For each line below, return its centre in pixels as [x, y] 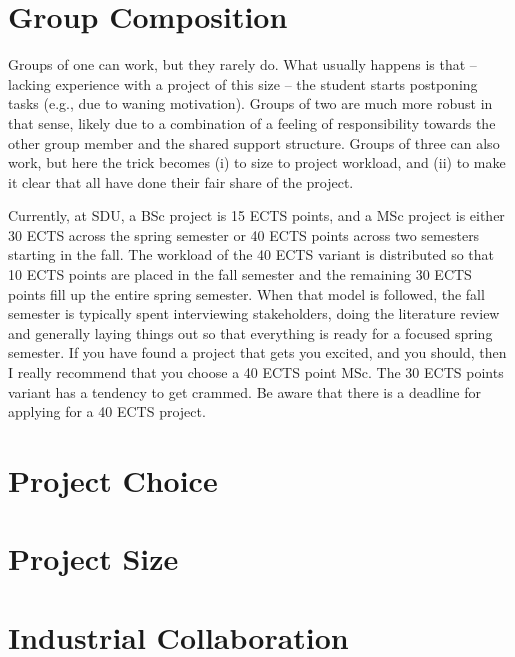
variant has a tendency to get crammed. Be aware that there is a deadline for [244, 391]
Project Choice [113, 480]
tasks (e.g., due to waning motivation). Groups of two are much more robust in [250, 103]
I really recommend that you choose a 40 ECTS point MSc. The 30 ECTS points [256, 372]
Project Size [93, 558]
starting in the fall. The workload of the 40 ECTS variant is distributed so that [251, 254]
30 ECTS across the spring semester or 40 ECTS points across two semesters [244, 234]
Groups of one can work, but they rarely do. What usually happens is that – [242, 64]
